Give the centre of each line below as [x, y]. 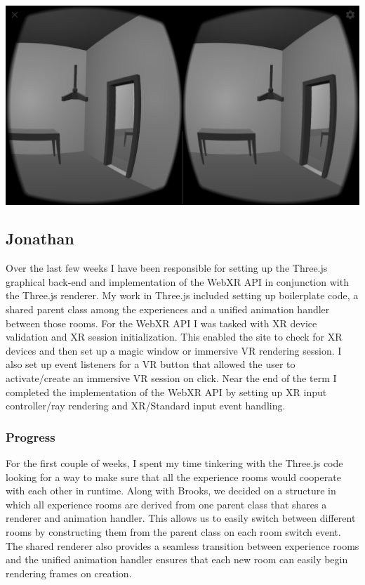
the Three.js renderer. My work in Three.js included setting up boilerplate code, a [182, 295]
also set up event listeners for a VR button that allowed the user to [151, 364]
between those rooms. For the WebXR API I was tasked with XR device [161, 323]
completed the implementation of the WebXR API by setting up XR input [166, 392]
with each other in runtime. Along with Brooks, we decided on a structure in [171, 491]
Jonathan [40, 238]
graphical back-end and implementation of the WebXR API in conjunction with [177, 281]
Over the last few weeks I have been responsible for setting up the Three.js [167, 268]
